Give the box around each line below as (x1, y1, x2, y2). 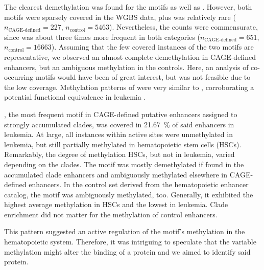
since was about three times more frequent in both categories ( (4, 31, 200, 42)
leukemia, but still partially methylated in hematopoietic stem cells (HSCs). (4, 139, 242, 149)
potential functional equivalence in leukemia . (4, 92, 146, 102)
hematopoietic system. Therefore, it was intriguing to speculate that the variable (4, 236, 256, 247)
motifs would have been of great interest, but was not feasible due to (35, 72, 251, 82)
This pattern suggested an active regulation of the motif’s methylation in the (4, 226, 245, 237)
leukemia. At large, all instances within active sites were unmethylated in (4, 129, 233, 140)
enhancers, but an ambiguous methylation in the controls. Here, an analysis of (4, 61, 249, 72)
